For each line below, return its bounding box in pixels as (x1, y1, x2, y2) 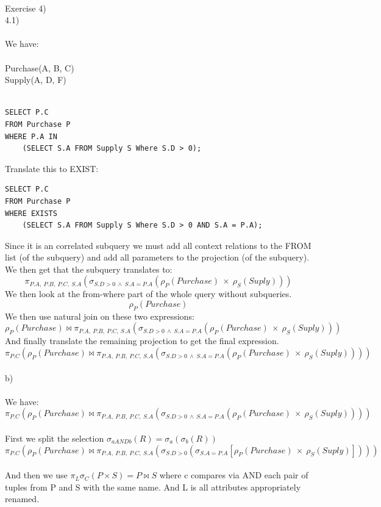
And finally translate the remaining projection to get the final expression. (5, 334, 279, 347)
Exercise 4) (5, 1, 46, 14)
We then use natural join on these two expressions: (5, 309, 194, 322)
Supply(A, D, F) (5, 73, 66, 86)
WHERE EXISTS (5, 209, 57, 218)
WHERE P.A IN (5, 132, 57, 141)
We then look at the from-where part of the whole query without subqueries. (5, 287, 292, 300)
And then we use (5, 469, 68, 481)
